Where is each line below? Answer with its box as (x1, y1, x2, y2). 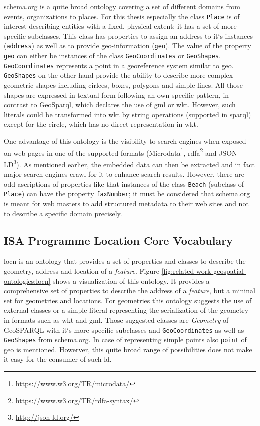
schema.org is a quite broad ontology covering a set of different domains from (4, 1, 240, 11)
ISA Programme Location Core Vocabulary (4, 232, 233, 248)
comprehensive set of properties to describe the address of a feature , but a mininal (4, 285, 255, 296)
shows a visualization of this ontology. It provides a (53, 275, 210, 286)
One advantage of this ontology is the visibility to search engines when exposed (4, 136, 246, 146)
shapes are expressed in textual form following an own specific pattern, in (4, 89, 229, 100)
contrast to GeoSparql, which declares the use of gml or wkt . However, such (4, 99, 236, 110)
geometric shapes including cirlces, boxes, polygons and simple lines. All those (4, 80, 243, 90)
